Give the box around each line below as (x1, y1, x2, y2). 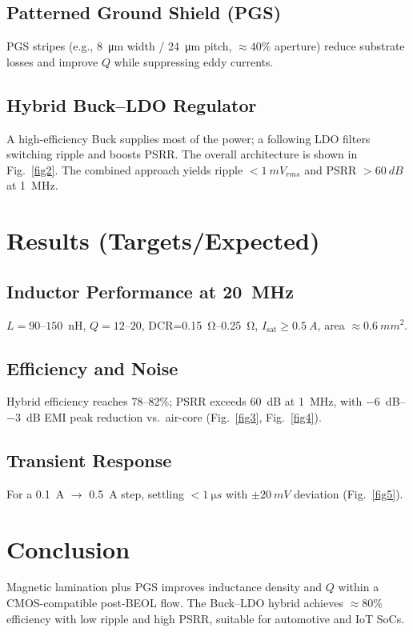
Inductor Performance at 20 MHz (6, 278, 294, 303)
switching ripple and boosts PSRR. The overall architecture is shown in (6, 146, 358, 162)
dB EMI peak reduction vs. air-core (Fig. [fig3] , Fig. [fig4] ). (26, 408, 322, 425)
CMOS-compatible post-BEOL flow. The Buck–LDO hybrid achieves (6, 594, 343, 611)
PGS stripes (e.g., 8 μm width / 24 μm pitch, (6, 38, 232, 54)
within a (338, 578, 379, 595)
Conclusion (6, 532, 130, 565)
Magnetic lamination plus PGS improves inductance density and (6, 578, 323, 595)
